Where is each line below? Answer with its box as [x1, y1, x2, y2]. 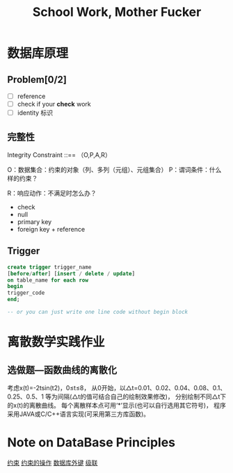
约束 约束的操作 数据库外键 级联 [7, 458, 98, 467]
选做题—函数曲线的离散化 [7, 364, 117, 376]
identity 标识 [17, 109, 54, 117]
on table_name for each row [7, 276, 89, 284]
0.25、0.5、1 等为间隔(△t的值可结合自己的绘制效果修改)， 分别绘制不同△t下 [7, 392, 227, 401]
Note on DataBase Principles [7, 435, 176, 451]
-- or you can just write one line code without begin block [7, 309, 188, 316]
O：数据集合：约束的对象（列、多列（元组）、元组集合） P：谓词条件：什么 [7, 166, 222, 174]
